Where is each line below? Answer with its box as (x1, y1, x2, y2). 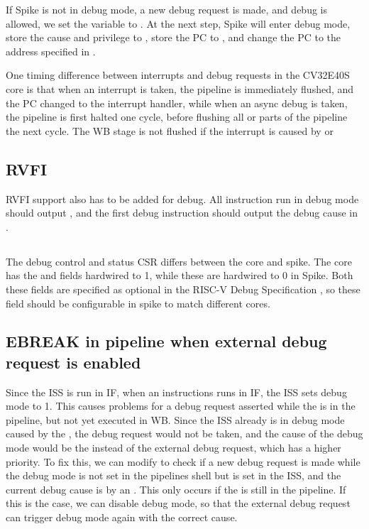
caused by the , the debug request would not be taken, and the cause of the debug (6, 426, 363, 441)
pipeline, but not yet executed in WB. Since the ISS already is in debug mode (6, 412, 345, 427)
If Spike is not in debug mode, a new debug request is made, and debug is (6, 2, 328, 16)
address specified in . (6, 43, 96, 58)
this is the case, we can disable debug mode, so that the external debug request (6, 496, 351, 511)
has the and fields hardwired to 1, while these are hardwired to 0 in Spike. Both (6, 268, 353, 283)
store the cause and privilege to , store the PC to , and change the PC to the (6, 30, 341, 45)
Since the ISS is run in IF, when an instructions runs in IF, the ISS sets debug (6, 384, 347, 399)
